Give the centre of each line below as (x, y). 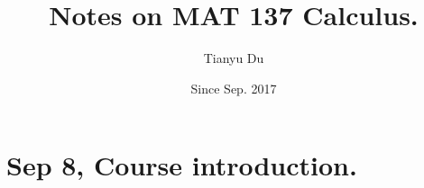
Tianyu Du (234, 58)
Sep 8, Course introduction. (182, 165)
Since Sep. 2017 (234, 88)
